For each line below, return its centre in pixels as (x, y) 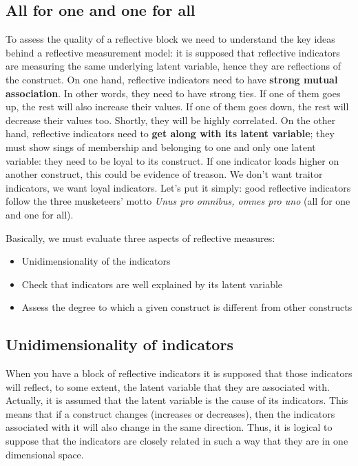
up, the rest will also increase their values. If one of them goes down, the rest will (177, 107)
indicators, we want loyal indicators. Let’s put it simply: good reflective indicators (178, 187)
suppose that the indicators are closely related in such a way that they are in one (177, 441)
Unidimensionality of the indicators (96, 261)
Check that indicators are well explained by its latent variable (152, 284)
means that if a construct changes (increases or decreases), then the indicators (170, 413)
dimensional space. (45, 454)
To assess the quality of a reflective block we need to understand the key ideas (170, 39)
